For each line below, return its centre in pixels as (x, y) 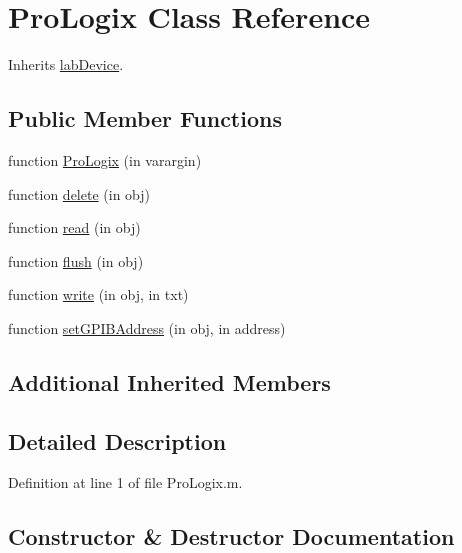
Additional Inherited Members (169, 381)
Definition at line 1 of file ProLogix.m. (125, 482)
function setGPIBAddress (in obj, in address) (147, 327)
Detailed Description (117, 440)
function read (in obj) (74, 227)
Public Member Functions (145, 118)
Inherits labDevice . (66, 64)
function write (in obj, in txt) (98, 294)
